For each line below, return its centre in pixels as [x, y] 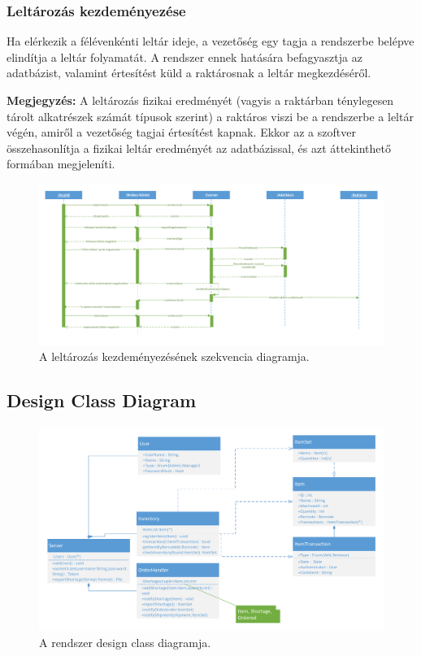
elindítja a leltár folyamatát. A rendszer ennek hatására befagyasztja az [184, 56]
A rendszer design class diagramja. [125, 643]
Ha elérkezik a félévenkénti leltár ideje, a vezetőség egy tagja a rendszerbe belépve [210, 41]
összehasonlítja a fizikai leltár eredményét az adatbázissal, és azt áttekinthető [199, 148]
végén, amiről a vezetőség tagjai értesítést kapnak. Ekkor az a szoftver [181, 132]
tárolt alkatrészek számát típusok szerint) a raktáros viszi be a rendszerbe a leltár [210, 116]
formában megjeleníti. [61, 164]
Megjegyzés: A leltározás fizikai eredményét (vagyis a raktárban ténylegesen [200, 100]
